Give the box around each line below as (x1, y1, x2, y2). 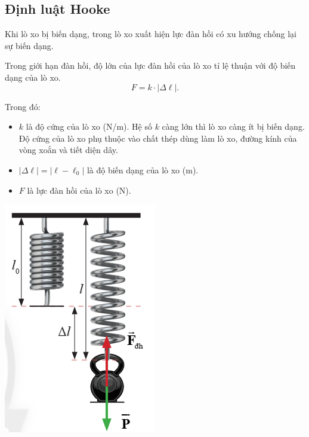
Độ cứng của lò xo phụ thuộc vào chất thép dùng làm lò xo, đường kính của (18, 132, 297, 144)
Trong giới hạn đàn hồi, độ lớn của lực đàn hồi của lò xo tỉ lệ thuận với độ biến (5, 59, 296, 72)
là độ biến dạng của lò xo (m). (86, 163, 199, 176)
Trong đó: (5, 100, 41, 112)
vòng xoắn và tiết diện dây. (18, 143, 118, 156)
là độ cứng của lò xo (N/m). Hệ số (26, 120, 152, 133)
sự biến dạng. (5, 39, 54, 51)
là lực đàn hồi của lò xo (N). (27, 184, 131, 196)
